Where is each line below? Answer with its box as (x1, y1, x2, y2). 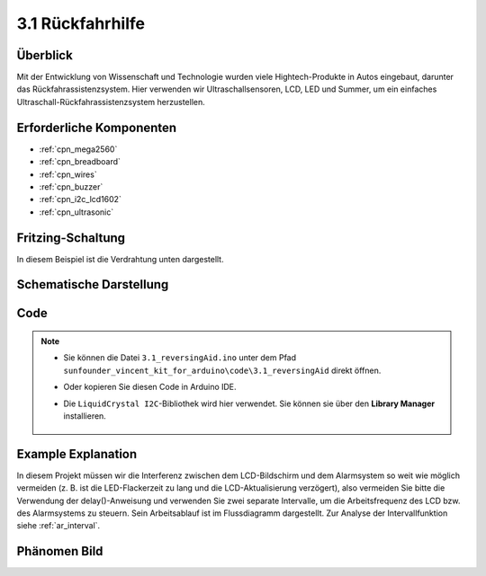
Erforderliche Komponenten (16, 120, 177, 135)
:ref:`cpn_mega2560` (39, 144, 118, 155)
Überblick (16, 48, 74, 63)
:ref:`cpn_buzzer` (39, 181, 103, 192)
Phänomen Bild (16, 544, 103, 559)
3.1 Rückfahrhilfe (16, 13, 146, 33)
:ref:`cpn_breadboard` (39, 156, 121, 167)
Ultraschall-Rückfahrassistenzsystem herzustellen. (16, 96, 206, 107)
